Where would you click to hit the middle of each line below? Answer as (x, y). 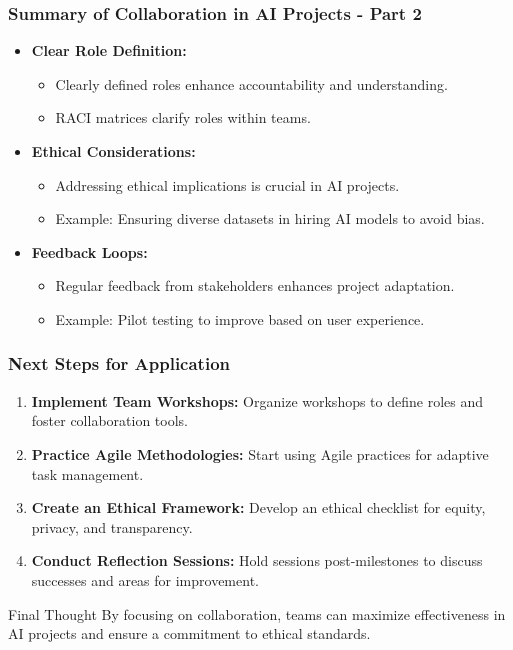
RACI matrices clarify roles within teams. (183, 117)
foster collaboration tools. (109, 420)
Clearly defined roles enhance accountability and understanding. (251, 83)
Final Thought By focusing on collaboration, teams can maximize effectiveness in (257, 613)
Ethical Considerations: (113, 151)
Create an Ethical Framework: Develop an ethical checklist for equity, (258, 507)
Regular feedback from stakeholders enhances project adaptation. (255, 285)
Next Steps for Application (119, 363)
